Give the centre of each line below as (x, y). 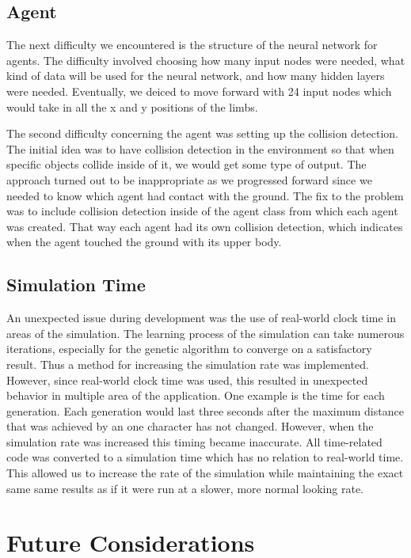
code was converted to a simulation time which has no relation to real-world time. (205, 457)
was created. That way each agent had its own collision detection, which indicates (205, 226)
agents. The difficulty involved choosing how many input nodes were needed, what (206, 60)
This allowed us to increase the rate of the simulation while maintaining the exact (205, 473)
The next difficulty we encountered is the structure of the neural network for (192, 45)
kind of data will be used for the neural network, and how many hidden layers (196, 76)
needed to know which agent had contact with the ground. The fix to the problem (205, 195)
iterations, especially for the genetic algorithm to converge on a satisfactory (189, 349)
